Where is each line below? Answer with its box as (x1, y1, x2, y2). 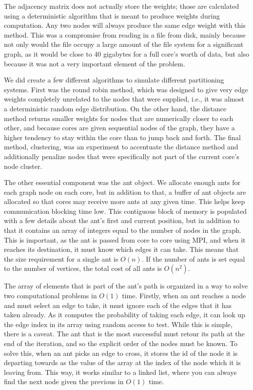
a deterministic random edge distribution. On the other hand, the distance (4, 103, 227, 113)
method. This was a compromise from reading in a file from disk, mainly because (4, 29, 246, 40)
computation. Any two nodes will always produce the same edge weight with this (4, 20, 246, 30)
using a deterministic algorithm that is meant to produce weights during (4, 10, 220, 21)
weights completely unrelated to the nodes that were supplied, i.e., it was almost (4, 94, 244, 104)
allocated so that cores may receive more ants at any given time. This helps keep (4, 196, 245, 206)
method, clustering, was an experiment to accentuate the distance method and (4, 142, 238, 152)
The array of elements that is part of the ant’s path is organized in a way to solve (4, 281, 248, 291)
